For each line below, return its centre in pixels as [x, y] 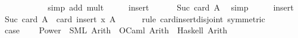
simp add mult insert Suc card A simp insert [171, 7]
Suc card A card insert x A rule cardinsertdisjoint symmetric [135, 18]
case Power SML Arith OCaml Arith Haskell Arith [116, 30]
